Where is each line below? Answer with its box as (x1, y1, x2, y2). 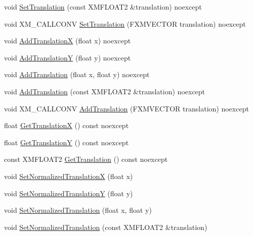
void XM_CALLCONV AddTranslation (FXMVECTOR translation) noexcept (4, 103, 249, 113)
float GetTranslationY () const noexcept (4, 137, 129, 147)
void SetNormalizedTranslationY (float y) (4, 188, 133, 198)
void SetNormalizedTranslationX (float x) (4, 170, 133, 181)
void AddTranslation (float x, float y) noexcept (4, 69, 150, 80)
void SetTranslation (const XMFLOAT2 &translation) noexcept (4, 2, 202, 12)
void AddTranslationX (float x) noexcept (4, 35, 131, 46)
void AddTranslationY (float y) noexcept (4, 52, 131, 63)
